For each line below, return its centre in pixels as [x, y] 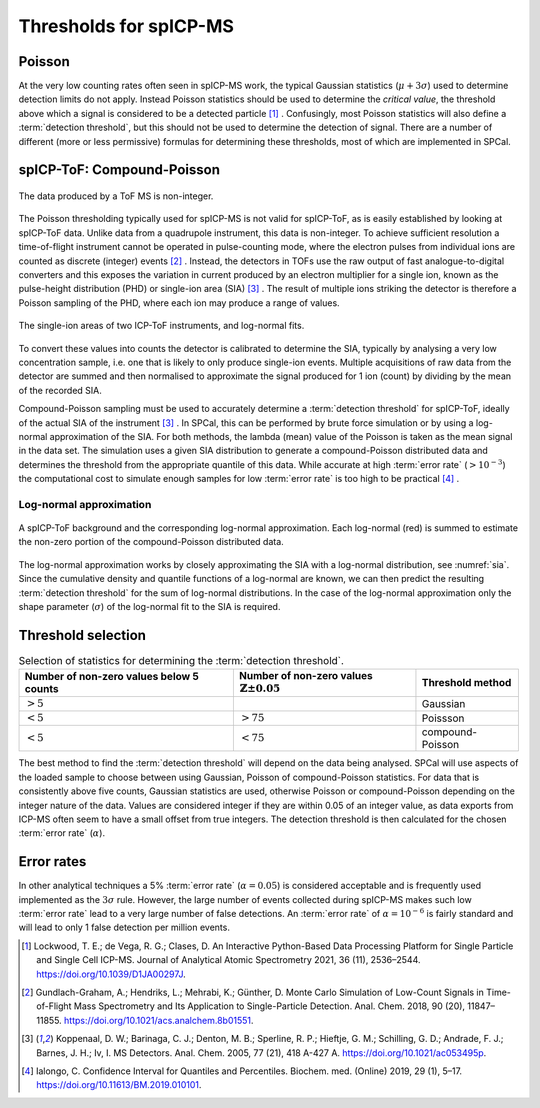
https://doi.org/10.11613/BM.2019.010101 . [119, 1085]
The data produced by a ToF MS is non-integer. [116, 196]
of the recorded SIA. [60, 390]
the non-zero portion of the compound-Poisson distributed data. [151, 542]
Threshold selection [82, 635]
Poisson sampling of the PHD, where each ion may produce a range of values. [179, 302]
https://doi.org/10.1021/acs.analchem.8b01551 [157, 1020]
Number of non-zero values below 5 [111, 677]
